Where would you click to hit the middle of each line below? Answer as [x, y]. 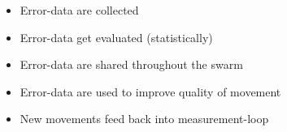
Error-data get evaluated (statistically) [116, 37]
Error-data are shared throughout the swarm [131, 64]
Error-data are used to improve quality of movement [150, 91]
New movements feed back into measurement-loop [144, 119]
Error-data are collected [79, 10]
